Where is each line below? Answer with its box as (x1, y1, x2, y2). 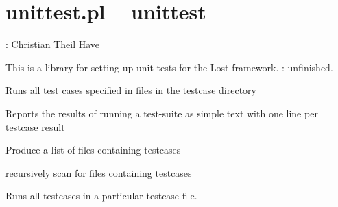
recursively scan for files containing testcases (5, 165, 192, 180)
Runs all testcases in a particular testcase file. (5, 188, 197, 203)
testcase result (5, 119, 65, 134)
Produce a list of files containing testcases (5, 143, 181, 157)
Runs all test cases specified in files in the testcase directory (5, 83, 256, 97)
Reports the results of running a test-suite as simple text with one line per (5, 106, 318, 120)
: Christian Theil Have (5, 37, 100, 51)
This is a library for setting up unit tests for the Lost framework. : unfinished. (5, 60, 333, 74)
